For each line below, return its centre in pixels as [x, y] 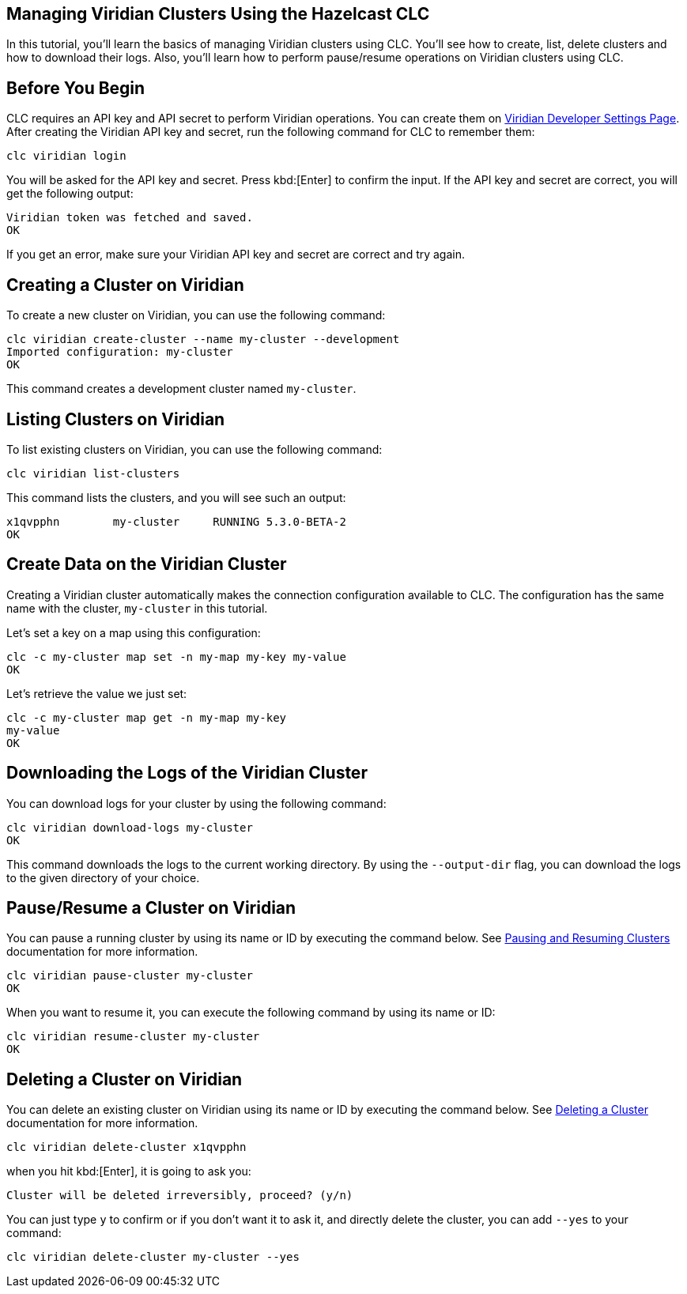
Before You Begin [76, 88]
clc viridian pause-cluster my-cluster [130, 976]
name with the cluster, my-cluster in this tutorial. [137, 608]
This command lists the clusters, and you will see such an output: [176, 497]
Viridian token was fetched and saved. [130, 218]
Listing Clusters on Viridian [116, 419]
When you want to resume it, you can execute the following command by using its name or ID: [251, 1013]
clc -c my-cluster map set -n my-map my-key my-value [176, 656]
